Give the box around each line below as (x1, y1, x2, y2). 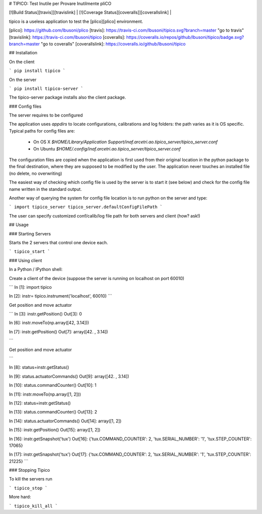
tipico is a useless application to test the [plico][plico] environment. (9, 18, 143, 24)
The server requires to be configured (9, 112, 83, 118)
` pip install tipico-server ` (9, 85, 83, 91)
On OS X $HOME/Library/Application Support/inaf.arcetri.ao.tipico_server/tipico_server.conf (33, 139, 218, 145)
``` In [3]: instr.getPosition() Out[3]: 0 (9, 311, 82, 317)
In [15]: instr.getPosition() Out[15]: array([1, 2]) (9, 427, 100, 433)
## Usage (9, 222, 29, 228)
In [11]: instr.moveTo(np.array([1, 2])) (9, 391, 81, 397)
